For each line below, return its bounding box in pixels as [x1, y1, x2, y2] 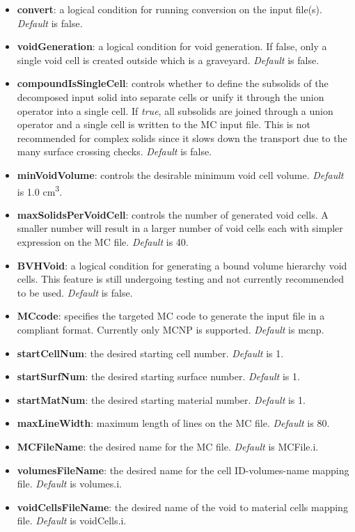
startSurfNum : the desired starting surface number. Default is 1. [17, 369, 300, 384]
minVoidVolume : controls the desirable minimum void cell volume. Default [17, 167, 344, 182]
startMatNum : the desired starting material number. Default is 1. [17, 392, 306, 407]
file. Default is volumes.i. [17, 476, 122, 491]
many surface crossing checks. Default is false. [17, 144, 212, 159]
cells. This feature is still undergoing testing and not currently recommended [17, 272, 344, 286]
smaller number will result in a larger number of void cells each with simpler [17, 221, 343, 235]
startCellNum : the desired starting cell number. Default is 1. [17, 345, 284, 360]
